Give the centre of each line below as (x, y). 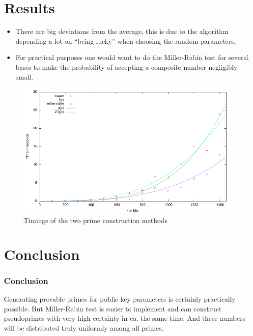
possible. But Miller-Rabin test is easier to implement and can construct (113, 308)
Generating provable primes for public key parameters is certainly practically (120, 299)
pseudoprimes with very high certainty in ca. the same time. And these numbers (125, 318)
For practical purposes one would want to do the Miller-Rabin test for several (132, 57)
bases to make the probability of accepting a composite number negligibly (126, 67)
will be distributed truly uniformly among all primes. (84, 328)
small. (24, 76)
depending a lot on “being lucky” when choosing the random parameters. (126, 41)
